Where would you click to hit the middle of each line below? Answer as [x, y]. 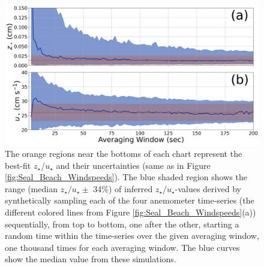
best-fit [18, 165]
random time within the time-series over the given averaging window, [132, 236]
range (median [31, 188]
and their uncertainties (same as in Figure [133, 165]
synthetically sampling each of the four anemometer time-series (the [130, 200]
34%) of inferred [123, 188]
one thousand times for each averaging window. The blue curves [122, 247]
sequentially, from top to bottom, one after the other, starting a [122, 224]
